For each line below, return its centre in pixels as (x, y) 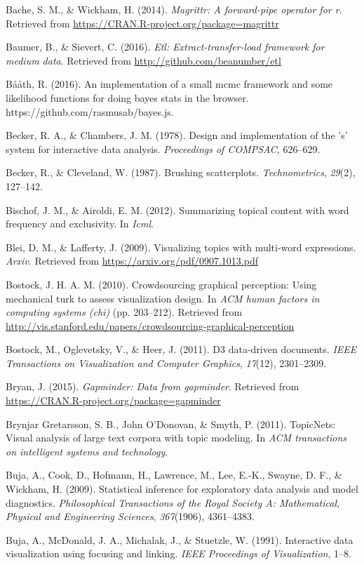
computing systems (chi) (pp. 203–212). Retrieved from (124, 312)
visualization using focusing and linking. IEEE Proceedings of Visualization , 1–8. (178, 553)
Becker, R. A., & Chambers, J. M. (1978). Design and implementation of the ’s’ (177, 135)
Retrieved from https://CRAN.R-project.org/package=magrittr (142, 23)
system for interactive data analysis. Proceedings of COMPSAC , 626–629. (163, 148)
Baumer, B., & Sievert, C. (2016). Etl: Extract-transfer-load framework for (165, 47)
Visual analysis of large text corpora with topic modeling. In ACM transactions (176, 438)
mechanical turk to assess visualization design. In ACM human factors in (163, 298)
